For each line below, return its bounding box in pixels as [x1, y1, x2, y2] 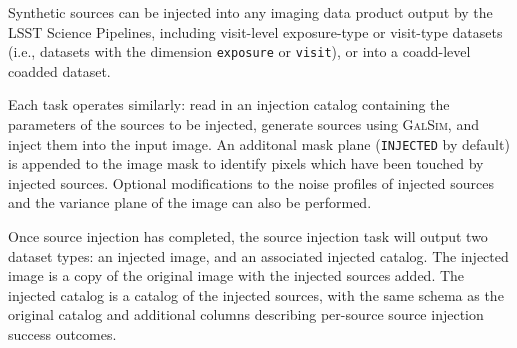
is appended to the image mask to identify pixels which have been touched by [8, 153, 484, 174]
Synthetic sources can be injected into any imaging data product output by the [8, 2, 493, 22]
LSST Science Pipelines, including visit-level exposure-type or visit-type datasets [8, 21, 503, 42]
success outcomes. [8, 324, 117, 345]
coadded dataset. [8, 60, 111, 81]
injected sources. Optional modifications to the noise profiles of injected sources [8, 172, 494, 193]
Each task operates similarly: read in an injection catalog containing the [8, 94, 450, 115]
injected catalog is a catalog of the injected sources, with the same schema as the [8, 284, 504, 305]
